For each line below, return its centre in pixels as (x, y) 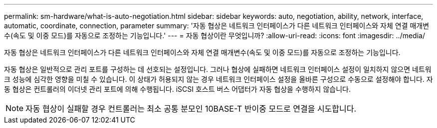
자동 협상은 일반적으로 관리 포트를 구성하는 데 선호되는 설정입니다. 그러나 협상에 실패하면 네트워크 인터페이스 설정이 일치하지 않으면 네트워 (218, 69)
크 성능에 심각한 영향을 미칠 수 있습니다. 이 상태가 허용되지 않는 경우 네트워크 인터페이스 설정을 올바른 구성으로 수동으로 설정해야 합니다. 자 (218, 79)
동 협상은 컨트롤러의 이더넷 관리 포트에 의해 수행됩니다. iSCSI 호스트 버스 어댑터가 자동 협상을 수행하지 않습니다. (177, 89)
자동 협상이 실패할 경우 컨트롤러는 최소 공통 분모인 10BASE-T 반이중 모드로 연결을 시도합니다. (191, 109)
